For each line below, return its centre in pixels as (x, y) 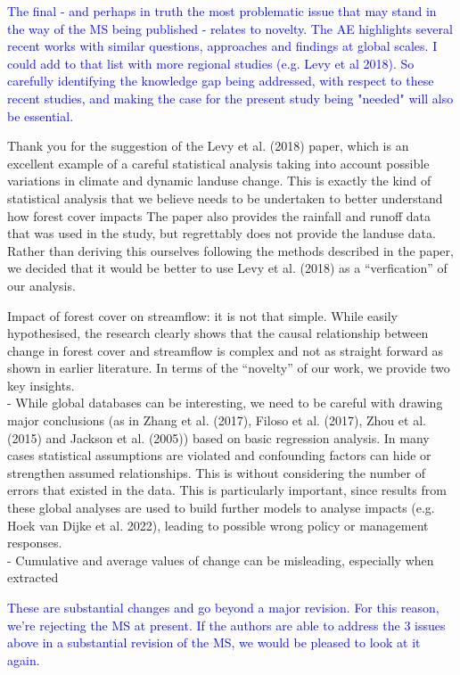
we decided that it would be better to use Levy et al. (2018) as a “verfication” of (227, 268)
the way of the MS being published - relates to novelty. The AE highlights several (230, 28)
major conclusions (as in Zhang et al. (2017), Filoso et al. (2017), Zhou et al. (217, 420)
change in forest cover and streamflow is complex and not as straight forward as (226, 350)
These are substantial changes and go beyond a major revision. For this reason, (223, 607)
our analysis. (41, 285)
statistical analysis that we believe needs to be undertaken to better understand (225, 198)
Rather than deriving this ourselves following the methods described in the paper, (230, 250)
